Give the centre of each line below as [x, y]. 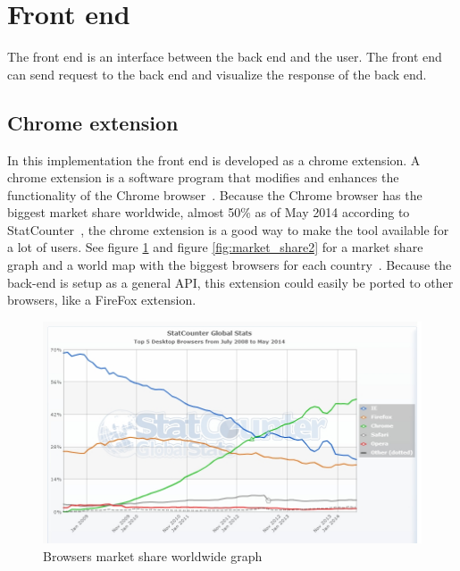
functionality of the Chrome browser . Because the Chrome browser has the [215, 194]
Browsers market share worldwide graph [153, 555]
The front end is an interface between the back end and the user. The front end [225, 57]
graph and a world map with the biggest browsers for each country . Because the [230, 265]
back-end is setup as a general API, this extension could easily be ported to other [230, 282]
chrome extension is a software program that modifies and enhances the [203, 177]
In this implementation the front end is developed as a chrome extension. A [214, 160]
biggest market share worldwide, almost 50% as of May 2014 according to [209, 212]
